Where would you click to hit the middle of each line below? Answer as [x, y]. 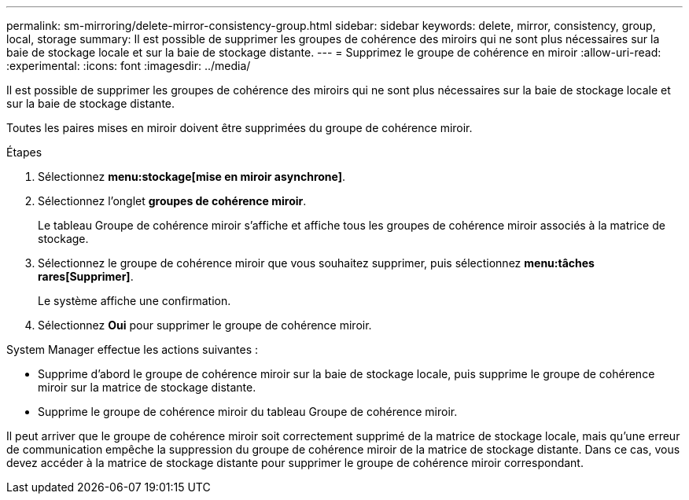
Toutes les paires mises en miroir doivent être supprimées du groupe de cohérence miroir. [239, 128]
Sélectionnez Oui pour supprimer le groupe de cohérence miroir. [205, 325]
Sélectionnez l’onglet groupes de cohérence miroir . [172, 201]
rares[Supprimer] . [86, 276]
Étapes [24, 152]
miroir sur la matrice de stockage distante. [147, 387]
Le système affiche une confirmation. [134, 301]
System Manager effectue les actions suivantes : [132, 349]
